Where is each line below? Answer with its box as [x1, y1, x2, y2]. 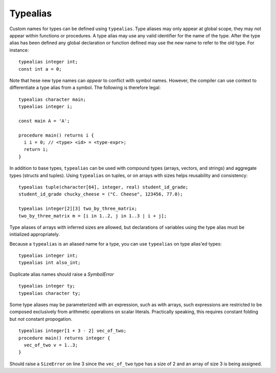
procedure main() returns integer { [18, 335, 110, 341]
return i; [24, 146, 49, 152]
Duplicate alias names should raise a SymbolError [9, 271, 114, 277]
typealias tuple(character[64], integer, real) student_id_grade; [18, 184, 189, 190]
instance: [9, 47, 29, 53]
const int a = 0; [18, 66, 62, 72]
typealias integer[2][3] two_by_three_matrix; [18, 206, 137, 212]
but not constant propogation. [9, 316, 73, 322]
